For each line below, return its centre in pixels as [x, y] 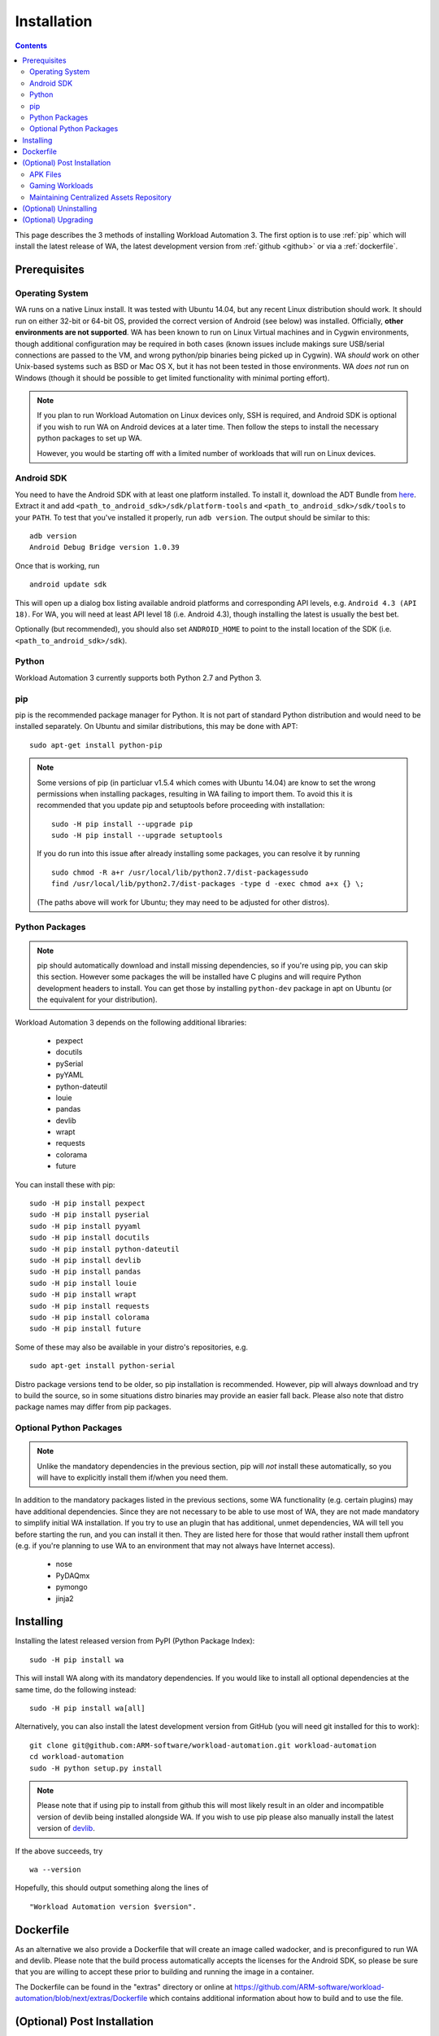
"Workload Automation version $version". [113, 1907]
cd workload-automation [77, 1757]
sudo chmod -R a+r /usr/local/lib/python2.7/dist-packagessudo [180, 872]
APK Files [46, 174]
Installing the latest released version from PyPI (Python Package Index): [135, 1641]
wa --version [55, 1869]
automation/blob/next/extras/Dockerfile [81, 1999]
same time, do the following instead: [76, 1689]
